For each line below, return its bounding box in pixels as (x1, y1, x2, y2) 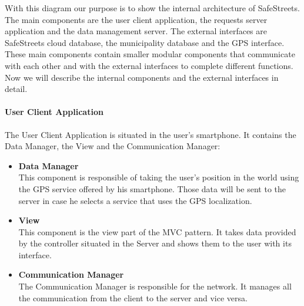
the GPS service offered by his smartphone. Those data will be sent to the (18, 182, 286, 195)
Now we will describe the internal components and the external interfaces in (5, 71, 279, 83)
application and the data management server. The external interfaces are (5, 25, 267, 37)
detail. (5, 83, 28, 95)
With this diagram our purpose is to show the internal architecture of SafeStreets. (5, 2, 300, 14)
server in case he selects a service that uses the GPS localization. (18, 194, 252, 206)
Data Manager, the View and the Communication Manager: (5, 140, 221, 152)
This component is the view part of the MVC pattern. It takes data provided (18, 225, 296, 238)
